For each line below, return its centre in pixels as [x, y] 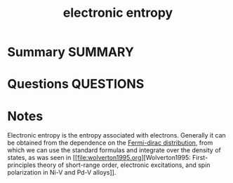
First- [200, 158]
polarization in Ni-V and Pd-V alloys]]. [62, 173]
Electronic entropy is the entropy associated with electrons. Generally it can [116, 136]
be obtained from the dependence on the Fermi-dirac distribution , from [110, 143]
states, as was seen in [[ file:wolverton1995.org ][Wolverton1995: [99, 158]
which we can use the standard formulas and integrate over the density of [114, 150]
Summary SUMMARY [71, 52]
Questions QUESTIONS [76, 84]
